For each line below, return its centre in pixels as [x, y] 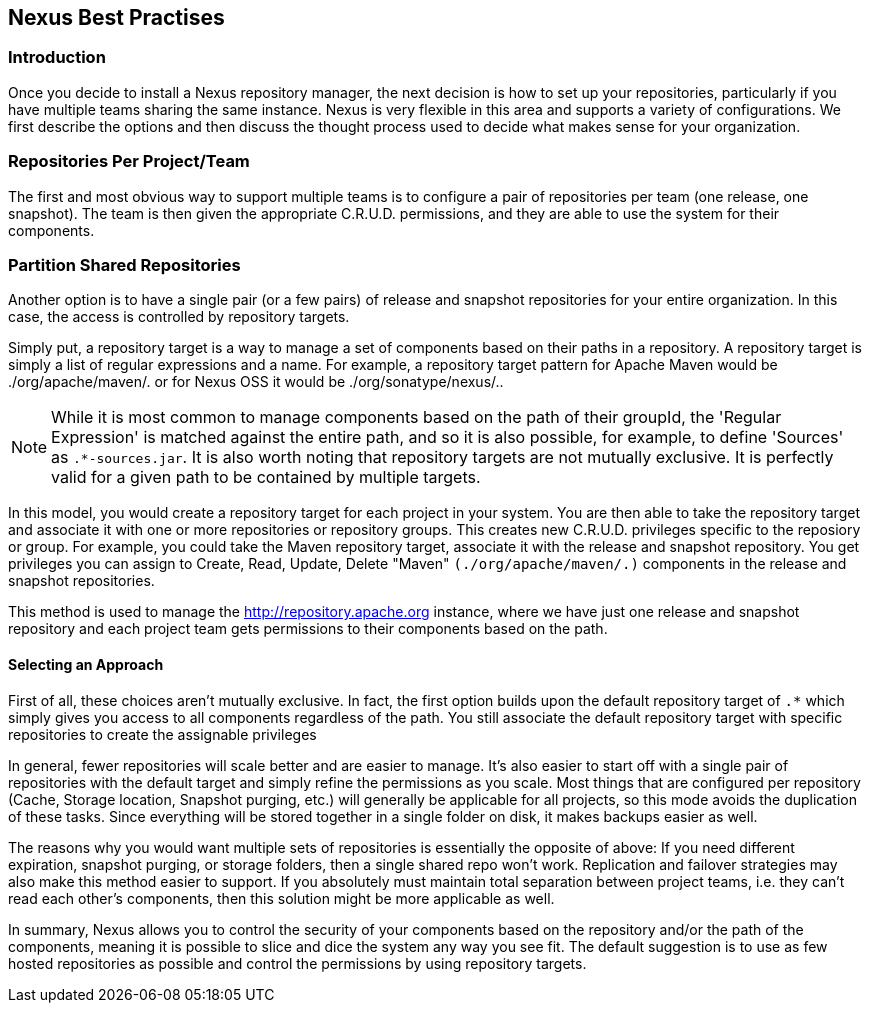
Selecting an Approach [86, 664]
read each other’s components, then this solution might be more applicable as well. [281, 898]
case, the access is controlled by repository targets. [179, 317]
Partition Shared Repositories [124, 264]
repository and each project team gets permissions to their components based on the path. [308, 629]
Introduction [57, 57]
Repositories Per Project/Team [129, 161]
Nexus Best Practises [116, 17]
